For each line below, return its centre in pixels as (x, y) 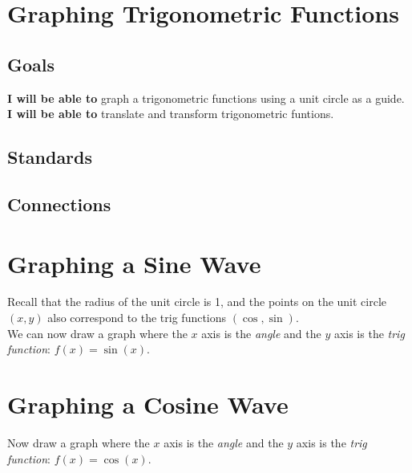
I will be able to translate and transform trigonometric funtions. (171, 114)
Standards (50, 157)
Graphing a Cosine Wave (148, 404)
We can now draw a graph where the (97, 333)
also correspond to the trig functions (137, 318)
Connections (59, 204)
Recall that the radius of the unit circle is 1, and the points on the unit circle (197, 302)
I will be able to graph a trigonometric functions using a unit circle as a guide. (206, 98)
